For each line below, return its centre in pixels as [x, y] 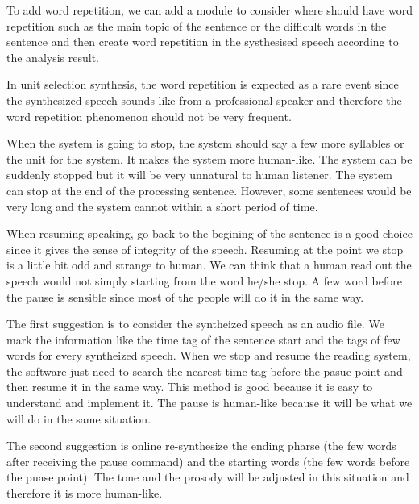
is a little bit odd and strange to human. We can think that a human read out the [209, 265]
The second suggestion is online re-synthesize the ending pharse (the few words [201, 446]
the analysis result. [53, 57]
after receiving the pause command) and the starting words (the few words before [208, 461]
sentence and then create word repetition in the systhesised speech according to [203, 42]
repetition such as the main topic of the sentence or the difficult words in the [197, 25]
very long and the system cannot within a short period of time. [162, 206]
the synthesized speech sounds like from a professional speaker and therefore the [204, 100]
